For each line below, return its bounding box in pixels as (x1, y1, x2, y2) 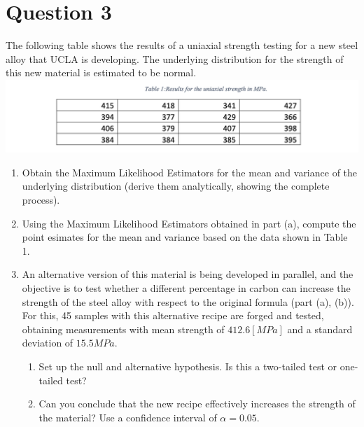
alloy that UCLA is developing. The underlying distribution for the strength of (6, 51, 344, 66)
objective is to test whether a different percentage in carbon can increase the (22, 281, 351, 295)
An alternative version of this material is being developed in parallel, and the (22, 267, 353, 281)
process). (22, 192, 60, 207)
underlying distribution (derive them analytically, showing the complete (22, 178, 330, 193)
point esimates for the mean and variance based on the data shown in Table (22, 230, 348, 244)
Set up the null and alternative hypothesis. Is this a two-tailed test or (38, 358, 337, 373)
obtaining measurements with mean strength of (22, 321, 225, 336)
